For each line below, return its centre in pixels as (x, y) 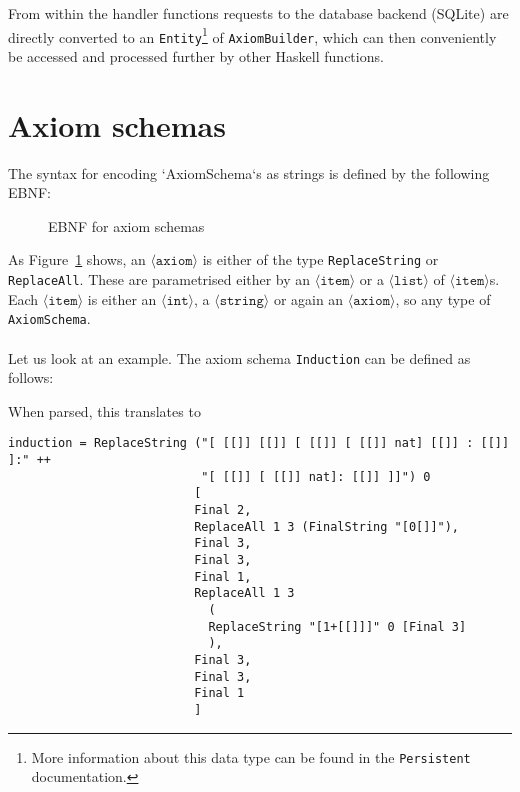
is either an (122, 298)
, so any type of (443, 298)
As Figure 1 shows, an (77, 259)
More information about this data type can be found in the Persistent (251, 756)
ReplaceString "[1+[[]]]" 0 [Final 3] (337, 626)
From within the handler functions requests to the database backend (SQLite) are (258, 13)
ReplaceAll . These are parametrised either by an (159, 279)
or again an (308, 298)
